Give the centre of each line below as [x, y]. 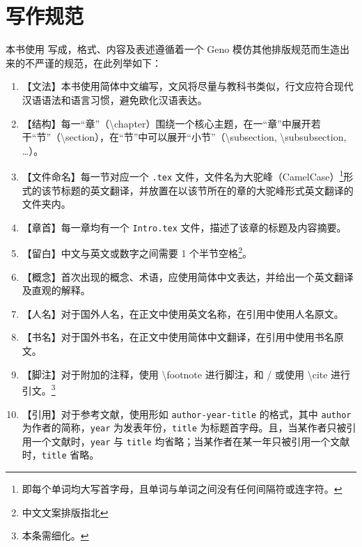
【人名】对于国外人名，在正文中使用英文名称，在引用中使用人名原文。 [183, 313]
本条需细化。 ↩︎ [55, 536]
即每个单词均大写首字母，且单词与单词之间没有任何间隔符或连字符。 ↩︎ [182, 489]
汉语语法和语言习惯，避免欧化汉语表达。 [115, 99]
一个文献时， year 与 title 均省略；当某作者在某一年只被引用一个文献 [191, 441]
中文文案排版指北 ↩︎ [65, 512]
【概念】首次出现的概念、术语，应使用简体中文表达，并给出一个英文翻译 [188, 276]
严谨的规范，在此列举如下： [98, 62]
